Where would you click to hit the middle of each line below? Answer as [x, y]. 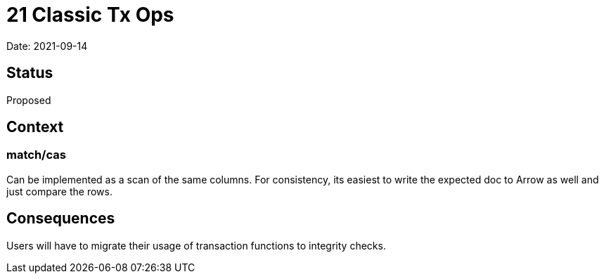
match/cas [36, 155]
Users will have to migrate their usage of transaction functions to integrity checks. [196, 245]
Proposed [29, 100]
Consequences [61, 219]
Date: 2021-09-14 [47, 46]
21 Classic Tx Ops [90, 15]
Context [35, 127]
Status [30, 73]
